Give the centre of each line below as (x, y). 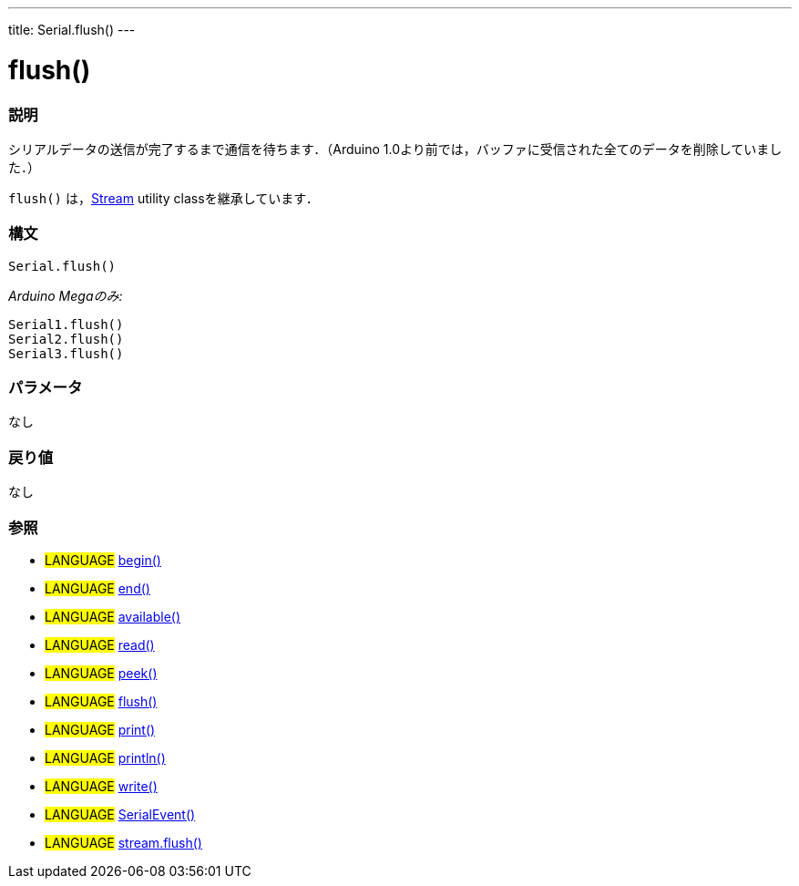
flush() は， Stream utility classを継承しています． (164, 198)
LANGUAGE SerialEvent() (120, 814)
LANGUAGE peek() (101, 673)
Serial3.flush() (66, 353)
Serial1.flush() (66, 324)
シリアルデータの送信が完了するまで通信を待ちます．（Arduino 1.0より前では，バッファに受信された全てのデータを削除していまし (395, 149)
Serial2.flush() (66, 339)
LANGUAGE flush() (101, 701)
